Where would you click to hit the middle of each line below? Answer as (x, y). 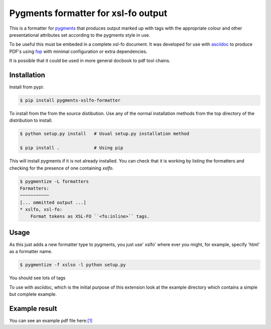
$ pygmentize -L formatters (54, 181)
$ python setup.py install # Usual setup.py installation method (105, 134)
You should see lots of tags (37, 278)
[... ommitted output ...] (53, 202)
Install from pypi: (27, 87)
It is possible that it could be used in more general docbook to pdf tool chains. (90, 61)
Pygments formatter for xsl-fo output (88, 13)
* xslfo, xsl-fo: (41, 210)
